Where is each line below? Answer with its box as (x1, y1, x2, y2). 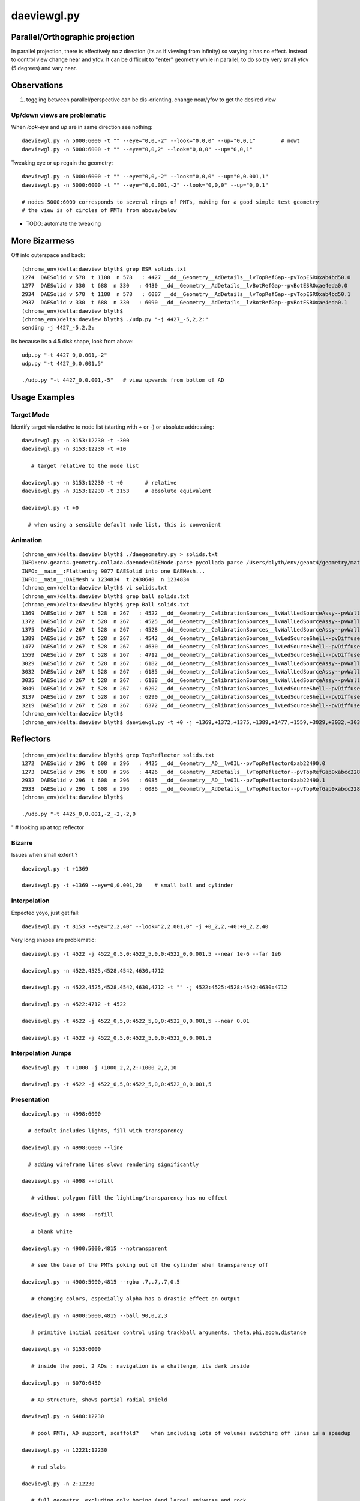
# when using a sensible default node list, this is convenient (28, 521, 221, 528)
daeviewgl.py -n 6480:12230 (22, 1413, 104, 1420)
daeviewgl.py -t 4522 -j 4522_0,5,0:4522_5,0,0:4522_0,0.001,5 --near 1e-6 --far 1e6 (22, 950, 281, 957)
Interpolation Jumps (11, 1049, 72, 1057)
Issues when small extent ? (11, 851, 78, 859)
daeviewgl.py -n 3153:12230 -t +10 (22, 445, 127, 453)
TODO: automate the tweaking (26, 220, 101, 228)
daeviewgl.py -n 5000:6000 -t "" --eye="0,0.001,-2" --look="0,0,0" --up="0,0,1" (22, 181, 269, 189)
